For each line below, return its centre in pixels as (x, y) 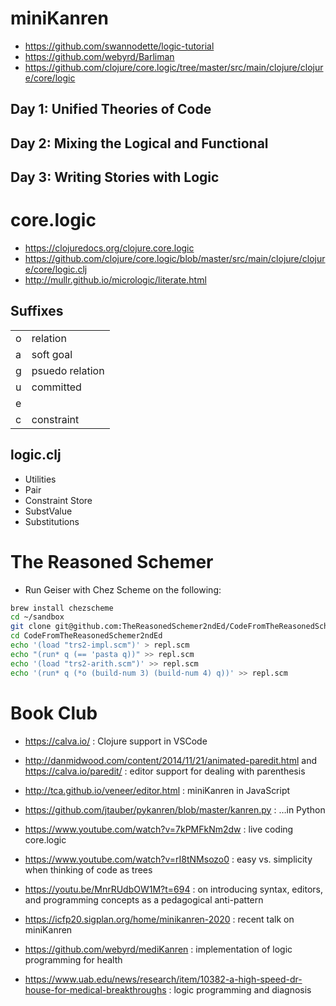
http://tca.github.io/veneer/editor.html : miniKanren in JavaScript (157, 790)
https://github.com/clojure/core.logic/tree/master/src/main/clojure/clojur (174, 67)
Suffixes (37, 311)
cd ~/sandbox (37, 617)
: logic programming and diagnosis (240, 989)
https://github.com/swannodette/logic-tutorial (119, 46)
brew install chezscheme (62, 608)
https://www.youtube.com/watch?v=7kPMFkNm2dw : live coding (159, 829)
